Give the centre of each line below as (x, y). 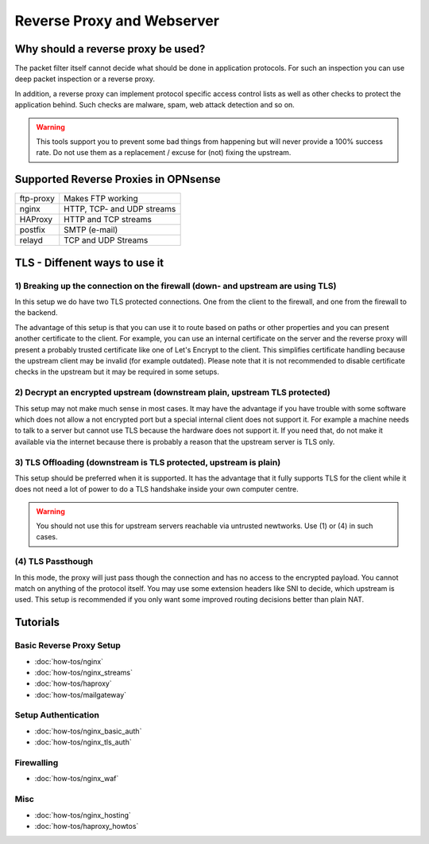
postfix (32, 230)
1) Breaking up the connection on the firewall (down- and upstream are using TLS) (176, 286)
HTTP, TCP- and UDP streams (120, 209)
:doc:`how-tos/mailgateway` (81, 694)
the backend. (36, 313)
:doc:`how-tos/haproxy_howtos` (87, 826)
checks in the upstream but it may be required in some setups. (117, 372)
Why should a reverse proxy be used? (110, 49)
